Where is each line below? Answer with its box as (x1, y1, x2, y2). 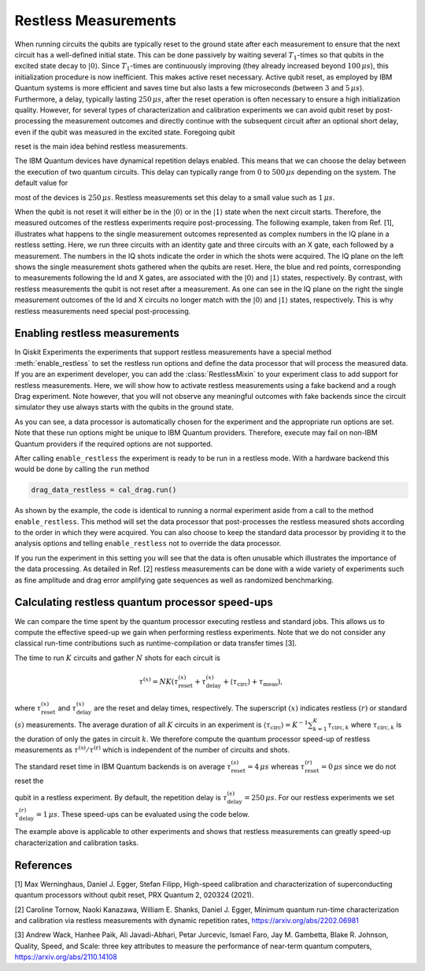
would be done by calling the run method (14, 464, 150, 474)
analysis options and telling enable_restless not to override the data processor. (14, 539, 282, 548)
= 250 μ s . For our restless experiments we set (244, 793, 395, 803)
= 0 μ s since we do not (320, 762, 397, 771)
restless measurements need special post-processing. (14, 306, 191, 316)
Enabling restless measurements (14, 327, 180, 340)
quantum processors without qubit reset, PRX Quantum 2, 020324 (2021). (14, 890, 254, 900)
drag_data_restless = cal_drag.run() (31, 485, 177, 495)
